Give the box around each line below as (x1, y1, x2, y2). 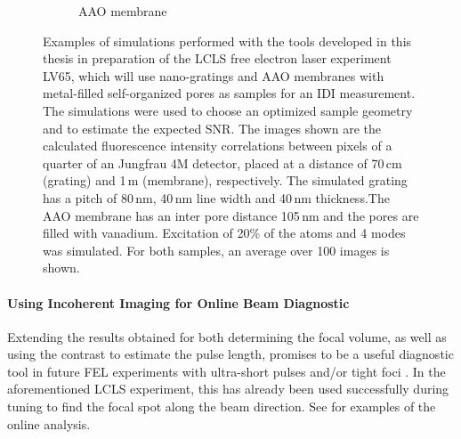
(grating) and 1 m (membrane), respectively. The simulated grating (43, 171, 408, 190)
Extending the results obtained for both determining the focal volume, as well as (7, 327, 447, 346)
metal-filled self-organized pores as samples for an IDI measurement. (43, 84, 416, 102)
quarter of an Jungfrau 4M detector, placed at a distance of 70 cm (43, 153, 402, 172)
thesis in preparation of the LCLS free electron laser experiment (43, 49, 392, 68)
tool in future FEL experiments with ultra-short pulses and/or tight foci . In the (7, 362, 446, 380)
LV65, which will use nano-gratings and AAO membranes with (43, 66, 384, 85)
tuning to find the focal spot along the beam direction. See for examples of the (7, 397, 436, 416)
